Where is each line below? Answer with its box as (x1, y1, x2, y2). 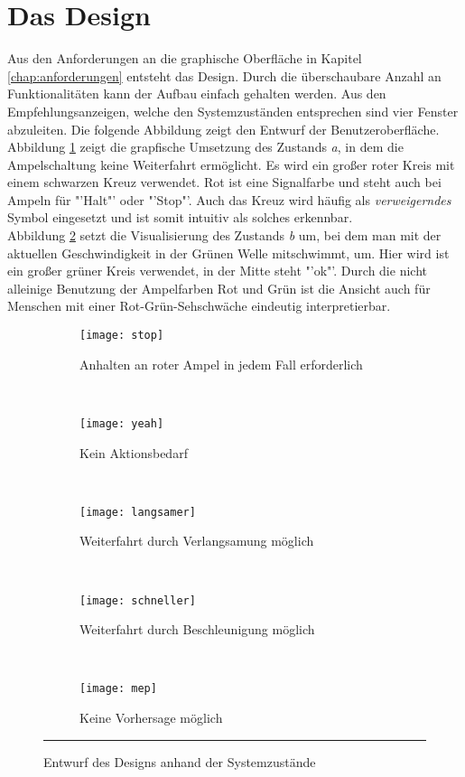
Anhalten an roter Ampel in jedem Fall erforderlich (79, 354, 363, 373)
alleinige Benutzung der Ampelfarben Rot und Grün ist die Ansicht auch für (7, 278, 431, 297)
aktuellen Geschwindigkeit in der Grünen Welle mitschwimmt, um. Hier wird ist (7, 243, 450, 262)
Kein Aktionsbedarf (79, 443, 188, 462)
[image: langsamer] (79, 505, 196, 519)
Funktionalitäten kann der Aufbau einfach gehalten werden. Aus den (7, 84, 386, 103)
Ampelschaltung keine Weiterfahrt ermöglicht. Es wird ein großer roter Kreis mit (7, 154, 455, 173)
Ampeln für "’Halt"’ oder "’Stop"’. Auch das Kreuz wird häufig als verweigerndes (7, 190, 451, 209)
